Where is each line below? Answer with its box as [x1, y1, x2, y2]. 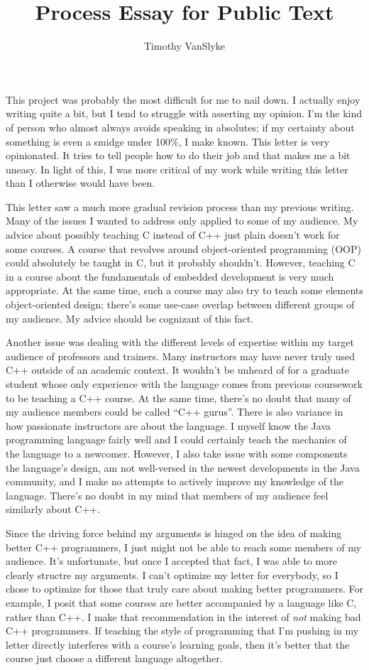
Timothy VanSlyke [144, 38, 225, 53]
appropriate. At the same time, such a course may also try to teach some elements [6, 283, 363, 298]
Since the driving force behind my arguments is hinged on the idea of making [6, 525, 342, 540]
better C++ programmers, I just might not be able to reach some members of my [6, 539, 361, 554]
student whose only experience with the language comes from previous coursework [6, 377, 363, 391]
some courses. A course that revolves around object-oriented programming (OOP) [6, 241, 361, 256]
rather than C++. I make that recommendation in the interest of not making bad [6, 609, 361, 624]
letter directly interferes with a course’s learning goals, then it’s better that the [6, 637, 350, 652]
